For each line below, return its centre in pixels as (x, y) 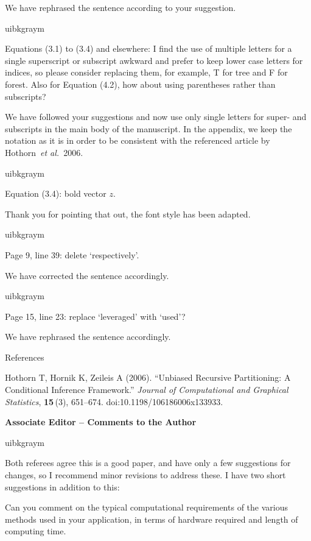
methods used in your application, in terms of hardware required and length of (152, 519)
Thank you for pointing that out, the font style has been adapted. (128, 214)
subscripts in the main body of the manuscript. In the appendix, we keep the (149, 128)
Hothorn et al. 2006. (44, 152)
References (25, 357)
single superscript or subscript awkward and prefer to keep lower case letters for (154, 60)
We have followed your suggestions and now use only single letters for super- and (156, 117)
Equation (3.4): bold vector (56, 193)
